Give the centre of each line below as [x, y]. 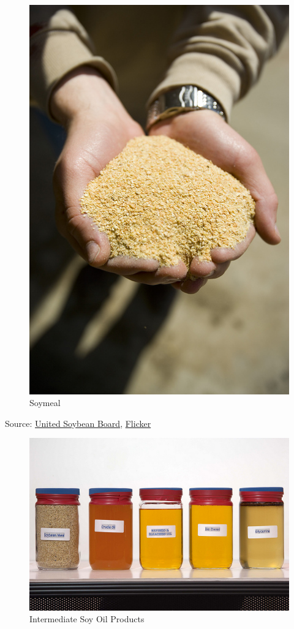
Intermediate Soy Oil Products [87, 619]
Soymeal [45, 403]
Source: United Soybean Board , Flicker [78, 423]
